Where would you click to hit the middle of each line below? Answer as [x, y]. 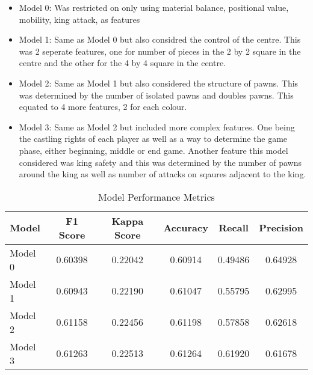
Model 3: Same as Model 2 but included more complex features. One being [157, 127]
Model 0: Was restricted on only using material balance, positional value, [154, 7]
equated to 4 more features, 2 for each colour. [103, 107]
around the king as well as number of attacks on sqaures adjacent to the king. [163, 174]
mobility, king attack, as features [79, 19]
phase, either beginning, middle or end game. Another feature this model [153, 150]
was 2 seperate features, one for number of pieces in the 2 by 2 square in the [160, 51]
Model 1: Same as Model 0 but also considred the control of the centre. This [160, 39]
